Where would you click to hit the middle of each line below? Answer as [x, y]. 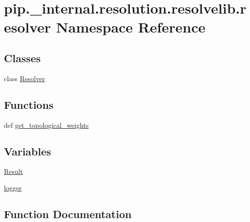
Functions [29, 104]
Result [14, 171]
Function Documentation [68, 213]
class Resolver [25, 78]
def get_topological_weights [46, 125]
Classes [22, 58]
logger [13, 187]
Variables [28, 151]
